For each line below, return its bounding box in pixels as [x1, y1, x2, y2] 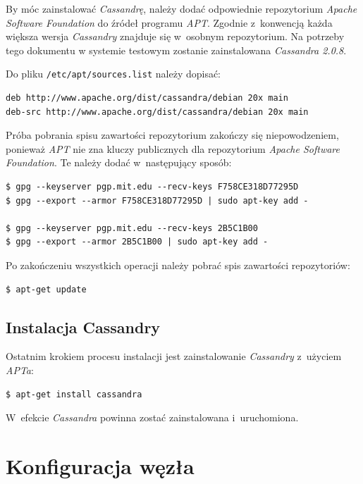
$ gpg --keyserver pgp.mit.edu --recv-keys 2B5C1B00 [6, 223, 258, 233]
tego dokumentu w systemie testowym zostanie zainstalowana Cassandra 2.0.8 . [6, 42, 347, 57]
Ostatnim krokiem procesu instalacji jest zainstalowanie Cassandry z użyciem [6, 349, 342, 364]
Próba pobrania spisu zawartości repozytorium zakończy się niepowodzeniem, [6, 128, 339, 142]
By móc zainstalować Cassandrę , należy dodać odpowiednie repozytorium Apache [6, 1, 357, 15]
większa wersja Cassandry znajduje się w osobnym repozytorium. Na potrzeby [6, 29, 345, 44]
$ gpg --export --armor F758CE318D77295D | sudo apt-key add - [6, 195, 309, 206]
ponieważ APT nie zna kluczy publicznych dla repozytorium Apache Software [6, 141, 340, 156]
